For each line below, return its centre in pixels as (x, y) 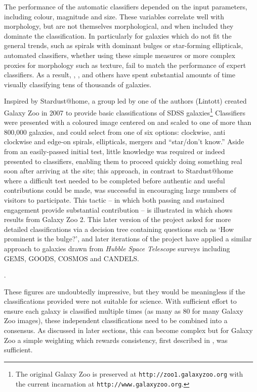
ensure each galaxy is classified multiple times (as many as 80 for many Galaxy (124, 310)
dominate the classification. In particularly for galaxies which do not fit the (118, 35)
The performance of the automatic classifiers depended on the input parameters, (126, 6)
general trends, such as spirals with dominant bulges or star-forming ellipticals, (124, 45)
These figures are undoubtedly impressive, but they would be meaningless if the (125, 291)
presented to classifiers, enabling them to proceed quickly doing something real (123, 161)
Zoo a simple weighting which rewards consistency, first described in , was (116, 340)
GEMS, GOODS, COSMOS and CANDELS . (72, 258)
